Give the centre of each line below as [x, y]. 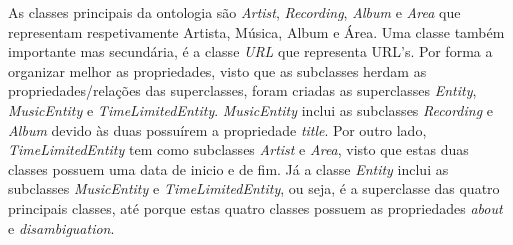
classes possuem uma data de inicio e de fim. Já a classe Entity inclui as [228, 168]
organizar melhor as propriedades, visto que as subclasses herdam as [217, 70]
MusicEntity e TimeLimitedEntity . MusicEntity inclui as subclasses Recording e [250, 109]
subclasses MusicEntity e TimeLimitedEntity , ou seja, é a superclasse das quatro [254, 188]
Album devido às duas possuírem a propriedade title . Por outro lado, [217, 129]
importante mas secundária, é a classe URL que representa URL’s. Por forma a [250, 51]
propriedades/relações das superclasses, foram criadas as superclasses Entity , [242, 90]
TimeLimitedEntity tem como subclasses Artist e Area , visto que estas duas [238, 149]
